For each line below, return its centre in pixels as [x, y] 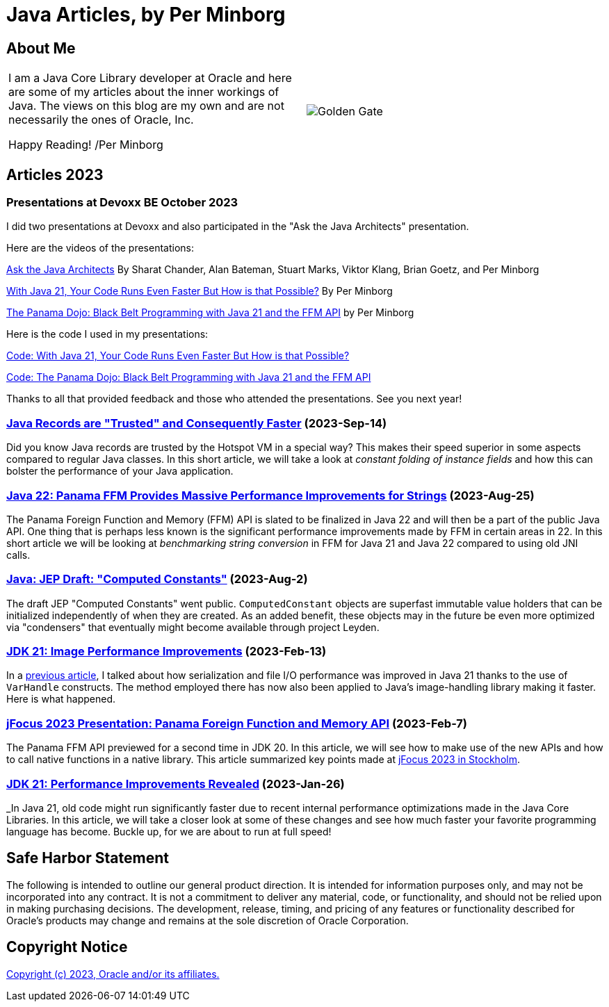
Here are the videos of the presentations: [100, 248]
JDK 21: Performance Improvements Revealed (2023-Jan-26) [176, 784]
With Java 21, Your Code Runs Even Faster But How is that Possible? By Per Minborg [200, 291]
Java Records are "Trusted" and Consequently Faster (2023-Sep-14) [197, 423]
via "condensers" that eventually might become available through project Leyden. [193, 627]
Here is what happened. [61, 699]
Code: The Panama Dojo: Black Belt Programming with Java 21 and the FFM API [189, 377]
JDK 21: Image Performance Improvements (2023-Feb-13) [167, 652]
